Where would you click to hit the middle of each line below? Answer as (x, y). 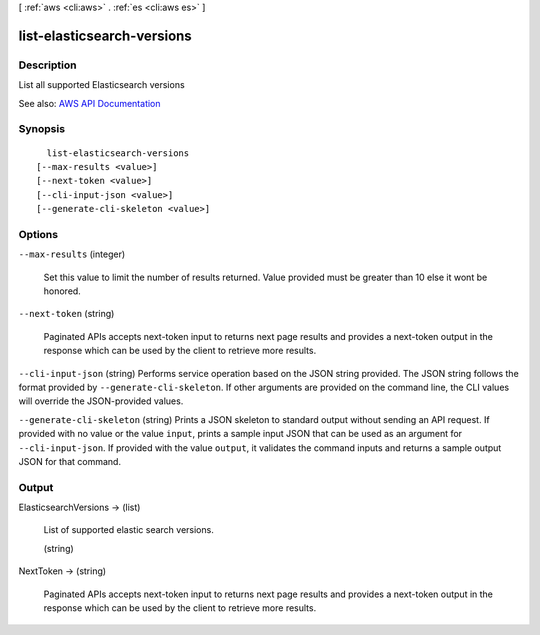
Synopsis (41, 129)
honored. (62, 291)
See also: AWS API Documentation (89, 103)
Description (47, 65)
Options (38, 234)
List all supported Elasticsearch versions (101, 85)
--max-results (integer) (72, 254)
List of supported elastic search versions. (128, 530)
